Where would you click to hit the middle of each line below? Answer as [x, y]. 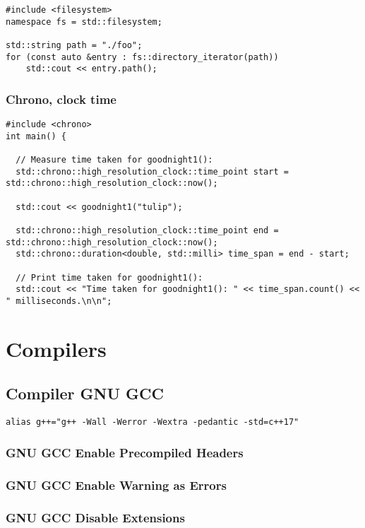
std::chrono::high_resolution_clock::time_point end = [147, 231]
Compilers [56, 348]
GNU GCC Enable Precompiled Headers [125, 452]
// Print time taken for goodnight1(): [109, 277]
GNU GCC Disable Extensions [95, 517]
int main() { [36, 136]
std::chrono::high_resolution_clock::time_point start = [152, 171]
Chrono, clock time [61, 99]
